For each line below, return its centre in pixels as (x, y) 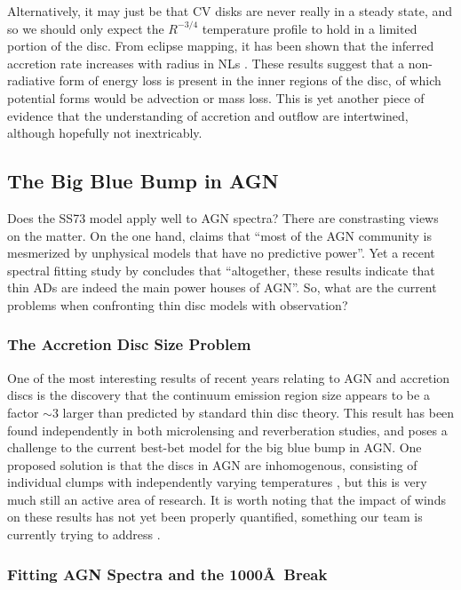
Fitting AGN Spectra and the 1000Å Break (167, 574)
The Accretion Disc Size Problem (129, 344)
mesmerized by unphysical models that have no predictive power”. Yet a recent (221, 253)
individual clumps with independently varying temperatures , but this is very (217, 482)
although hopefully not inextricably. (105, 133)
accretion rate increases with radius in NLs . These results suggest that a (206, 63)
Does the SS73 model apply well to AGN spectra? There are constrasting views (223, 217)
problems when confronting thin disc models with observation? (178, 304)
